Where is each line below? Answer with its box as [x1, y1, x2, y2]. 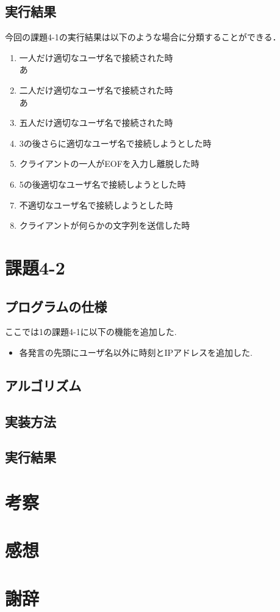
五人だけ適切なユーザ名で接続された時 [19, 116, 173, 129]
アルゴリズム [5, 375, 82, 394]
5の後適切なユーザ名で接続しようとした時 [19, 177, 186, 190]
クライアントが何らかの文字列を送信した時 [19, 219, 190, 232]
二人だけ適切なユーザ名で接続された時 [19, 83, 173, 96]
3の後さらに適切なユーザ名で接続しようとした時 [19, 136, 212, 149]
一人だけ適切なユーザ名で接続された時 [19, 51, 173, 64]
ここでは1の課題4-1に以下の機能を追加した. [5, 325, 177, 338]
